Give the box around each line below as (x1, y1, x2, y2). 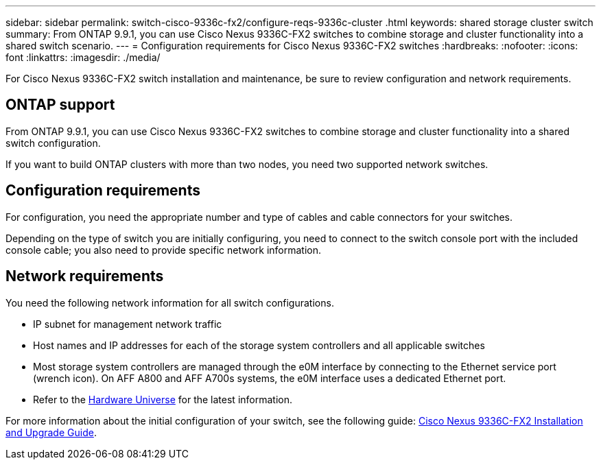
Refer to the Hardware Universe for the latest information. (33, 393, 292, 405)
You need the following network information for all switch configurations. (5, 296, 334, 309)
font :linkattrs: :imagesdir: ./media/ (5, 51, 161, 63)
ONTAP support (5, 96, 115, 114)
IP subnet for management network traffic (33, 318, 222, 330)
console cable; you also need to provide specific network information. (5, 243, 322, 256)
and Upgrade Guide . (5, 426, 97, 438)
